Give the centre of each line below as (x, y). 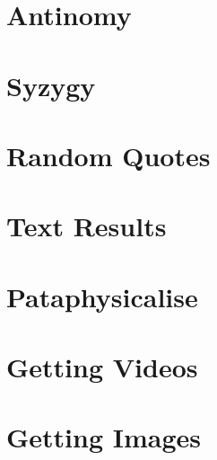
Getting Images (104, 437)
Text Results (87, 226)
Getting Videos (102, 367)
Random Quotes (108, 155)
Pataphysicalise (102, 296)
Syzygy (51, 85)
